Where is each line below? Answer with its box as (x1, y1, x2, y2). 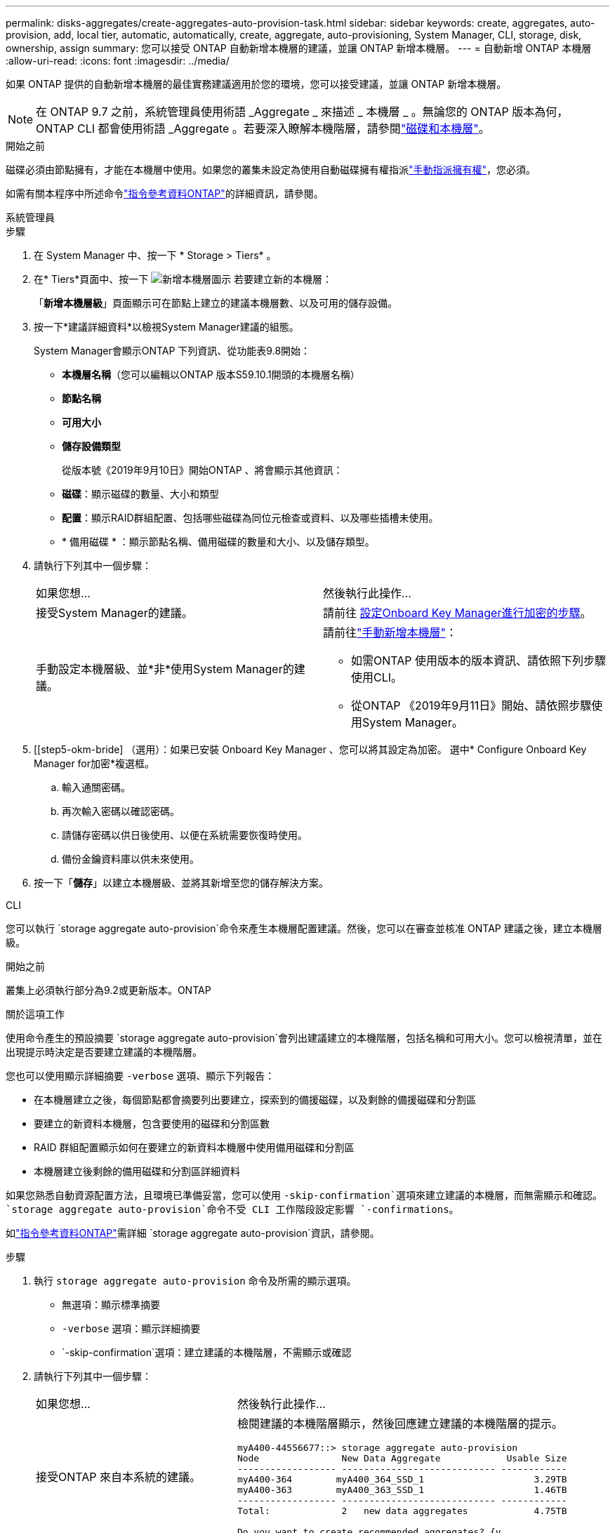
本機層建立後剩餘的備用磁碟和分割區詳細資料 (34, 1165, 240, 1177)
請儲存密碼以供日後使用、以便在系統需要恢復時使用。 (62, 829, 307, 841)
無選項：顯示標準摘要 (62, 1299, 160, 1310)
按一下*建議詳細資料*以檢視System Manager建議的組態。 (34, 321, 299, 333)
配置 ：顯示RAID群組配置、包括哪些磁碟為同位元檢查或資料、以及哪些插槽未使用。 (62, 512, 439, 524)
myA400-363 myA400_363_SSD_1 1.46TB (237, 1485, 567, 1495)
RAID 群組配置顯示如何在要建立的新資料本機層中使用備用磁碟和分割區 (34, 1141, 355, 1153)
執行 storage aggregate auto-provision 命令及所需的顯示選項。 (34, 1275, 357, 1287)
